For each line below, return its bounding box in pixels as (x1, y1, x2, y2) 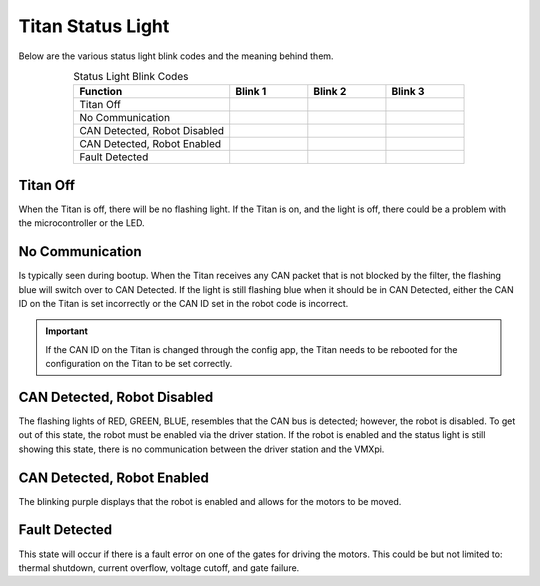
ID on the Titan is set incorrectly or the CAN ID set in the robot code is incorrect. (18, 297, 349, 309)
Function (79, 85, 123, 99)
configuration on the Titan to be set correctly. (45, 358, 233, 370)
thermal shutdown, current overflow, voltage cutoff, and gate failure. (18, 561, 300, 574)
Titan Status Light (18, 15, 170, 37)
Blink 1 (235, 85, 267, 99)
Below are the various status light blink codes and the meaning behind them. (18, 50, 334, 62)
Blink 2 (313, 85, 347, 99)
